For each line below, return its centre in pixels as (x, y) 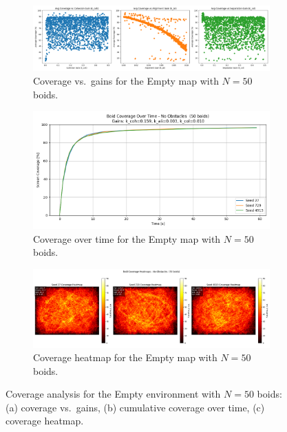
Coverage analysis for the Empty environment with (113, 394)
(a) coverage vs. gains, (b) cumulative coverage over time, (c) (135, 407)
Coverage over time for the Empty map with (127, 238)
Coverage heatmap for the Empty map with (125, 357)
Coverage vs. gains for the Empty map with (126, 80)
